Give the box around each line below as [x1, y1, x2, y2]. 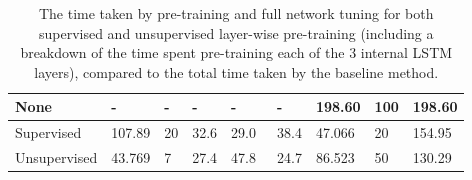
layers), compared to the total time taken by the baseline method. [34, 61, 439, 82]
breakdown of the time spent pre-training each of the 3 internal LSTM [20, 42, 453, 63]
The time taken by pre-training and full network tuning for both [38, 3, 434, 23]
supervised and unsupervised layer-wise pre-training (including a [38, 22, 434, 43]
